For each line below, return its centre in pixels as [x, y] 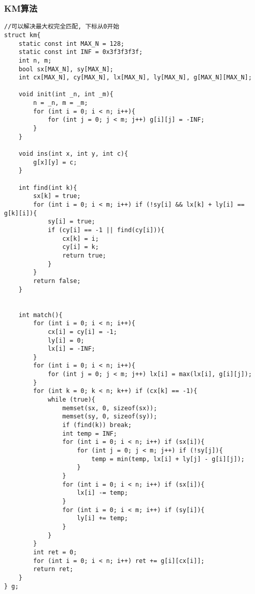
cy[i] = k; [81, 247]
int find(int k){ [48, 188]
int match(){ [40, 315]
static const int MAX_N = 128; [72, 44]
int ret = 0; [55, 552]
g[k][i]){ [21, 213]
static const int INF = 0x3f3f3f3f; [81, 52]
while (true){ [71, 400]
